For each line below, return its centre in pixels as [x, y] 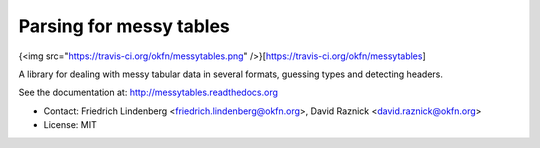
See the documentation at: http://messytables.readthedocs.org [148, 92]
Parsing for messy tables [124, 26]
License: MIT [70, 125]
